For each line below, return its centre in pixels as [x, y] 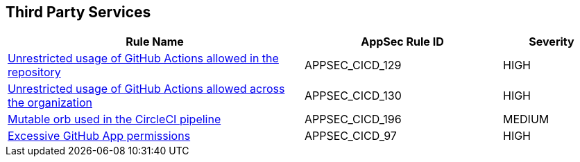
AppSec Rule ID [402, 42]
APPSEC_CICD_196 [353, 119]
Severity [552, 42]
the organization [50, 103]
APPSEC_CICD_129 [353, 65]
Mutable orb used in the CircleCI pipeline [114, 119]
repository [34, 72]
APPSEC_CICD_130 [353, 96]
